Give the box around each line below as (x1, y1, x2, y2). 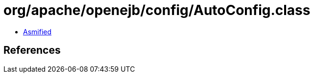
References (3, 44, 61, 57)
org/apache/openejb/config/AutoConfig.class (3, 2, 311, 18)
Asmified (23, 27, 52, 36)
